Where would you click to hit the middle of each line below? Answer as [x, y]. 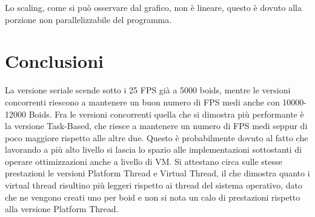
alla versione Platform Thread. [62, 209]
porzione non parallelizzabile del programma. [88, 19]
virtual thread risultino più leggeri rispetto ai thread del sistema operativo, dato [154, 185]
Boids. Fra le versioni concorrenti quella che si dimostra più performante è [166, 114]
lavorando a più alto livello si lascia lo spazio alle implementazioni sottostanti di [154, 149]
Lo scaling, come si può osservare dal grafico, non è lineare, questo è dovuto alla [153, 7]
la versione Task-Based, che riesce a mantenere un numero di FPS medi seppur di [156, 126]
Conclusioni [54, 61]
